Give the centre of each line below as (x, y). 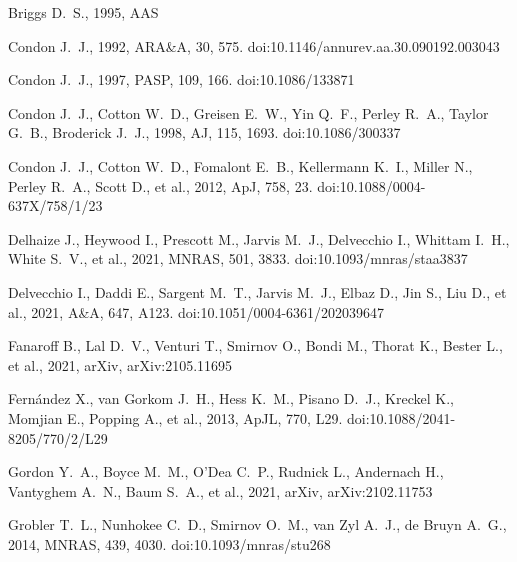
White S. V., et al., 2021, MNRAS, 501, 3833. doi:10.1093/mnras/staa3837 (238, 258)
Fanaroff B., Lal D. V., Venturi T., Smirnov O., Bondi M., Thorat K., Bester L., (255, 345)
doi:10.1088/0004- (371, 185)
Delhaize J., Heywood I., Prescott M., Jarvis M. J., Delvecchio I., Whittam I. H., (259, 238)
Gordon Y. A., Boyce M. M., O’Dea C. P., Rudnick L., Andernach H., (226, 471)
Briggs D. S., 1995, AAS (83, 12)
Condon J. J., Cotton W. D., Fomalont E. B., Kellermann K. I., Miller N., (240, 165)
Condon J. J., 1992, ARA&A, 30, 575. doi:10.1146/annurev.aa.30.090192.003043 (254, 45)
